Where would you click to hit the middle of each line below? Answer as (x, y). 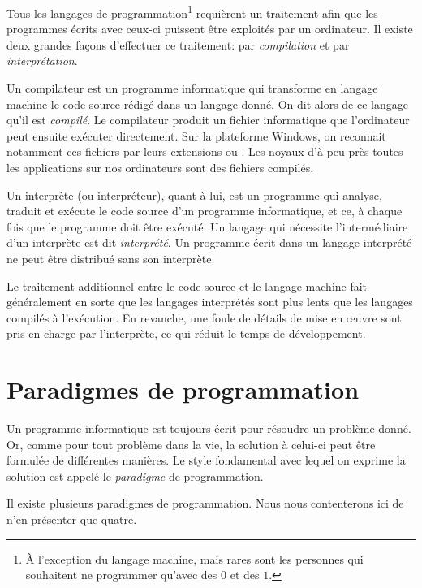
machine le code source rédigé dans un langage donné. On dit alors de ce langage (207, 104)
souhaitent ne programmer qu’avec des (121, 575)
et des (245, 575)
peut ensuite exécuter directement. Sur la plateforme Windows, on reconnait (196, 135)
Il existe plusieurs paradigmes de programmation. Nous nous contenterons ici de (205, 503)
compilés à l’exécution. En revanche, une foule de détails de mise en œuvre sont (204, 317)
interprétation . (42, 61)
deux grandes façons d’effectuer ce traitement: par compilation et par (178, 44)
